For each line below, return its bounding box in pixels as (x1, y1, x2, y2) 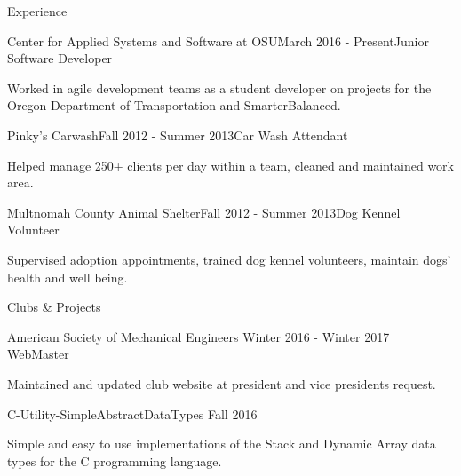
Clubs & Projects (7, 297, 101, 316)
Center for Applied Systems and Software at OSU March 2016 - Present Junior (7, 31, 429, 50)
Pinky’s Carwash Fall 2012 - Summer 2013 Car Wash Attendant (7, 125, 348, 144)
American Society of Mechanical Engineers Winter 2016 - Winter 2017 (7, 327, 390, 345)
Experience (7, 2, 68, 20)
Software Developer (7, 49, 113, 67)
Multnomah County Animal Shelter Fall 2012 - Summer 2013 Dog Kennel (7, 202, 401, 221)
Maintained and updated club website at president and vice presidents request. (7, 374, 436, 393)
